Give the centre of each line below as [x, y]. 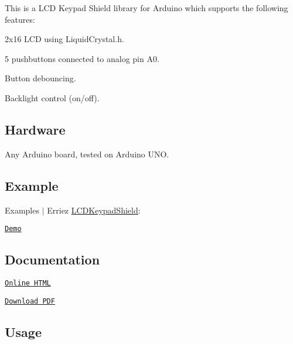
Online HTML [28, 283]
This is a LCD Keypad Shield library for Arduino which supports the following [146, 8]
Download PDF [30, 301]
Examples [22, 210]
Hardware [35, 129]
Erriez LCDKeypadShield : [94, 210]
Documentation [52, 259]
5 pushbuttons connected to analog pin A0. [82, 58]
